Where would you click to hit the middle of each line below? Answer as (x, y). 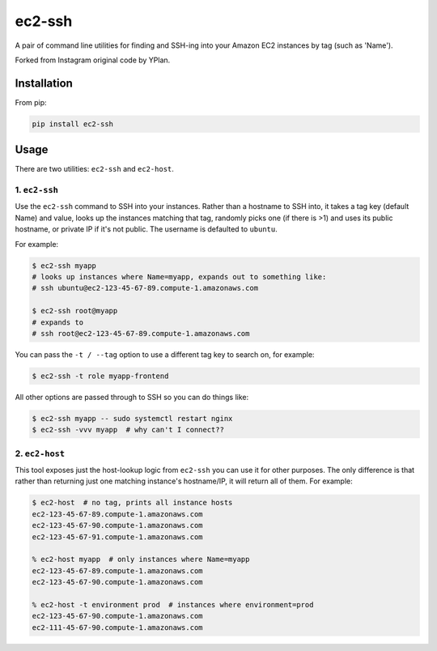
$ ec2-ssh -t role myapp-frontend (100, 376)
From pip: (31, 102)
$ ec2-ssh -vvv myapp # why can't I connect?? (128, 430)
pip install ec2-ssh (72, 124)
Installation (44, 83)
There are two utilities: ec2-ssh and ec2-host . (94, 169)
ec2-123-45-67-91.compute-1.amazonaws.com (117, 537)
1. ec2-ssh (36, 190)
